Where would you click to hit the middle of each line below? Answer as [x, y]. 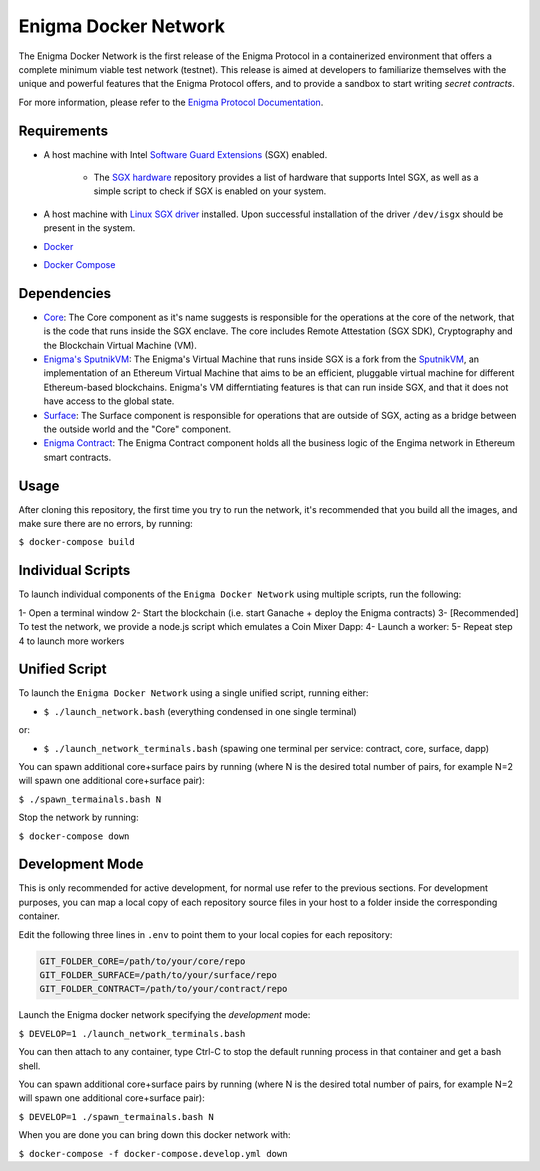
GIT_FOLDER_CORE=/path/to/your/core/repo [142, 961]
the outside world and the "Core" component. [137, 429]
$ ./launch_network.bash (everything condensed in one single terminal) [200, 711]
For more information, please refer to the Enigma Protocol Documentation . [171, 102]
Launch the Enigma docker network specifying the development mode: [164, 1015]
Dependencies [65, 293]
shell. [29, 1066]
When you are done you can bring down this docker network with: [154, 1135]
